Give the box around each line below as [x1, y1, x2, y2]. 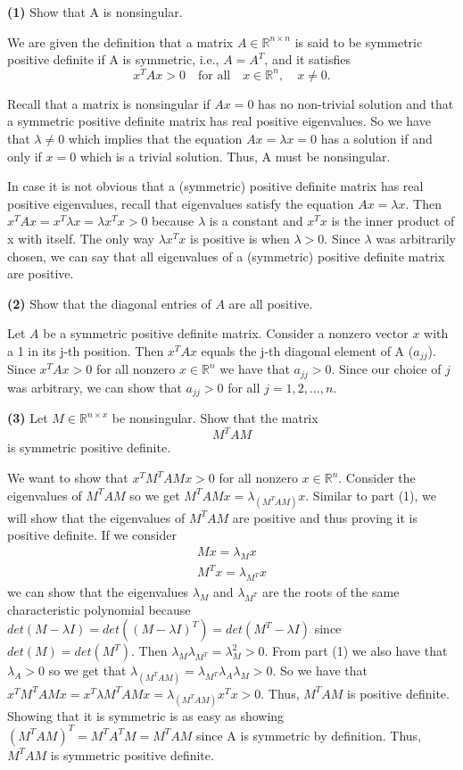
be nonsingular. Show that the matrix [112, 409, 318, 427]
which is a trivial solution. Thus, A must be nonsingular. [79, 146, 391, 165]
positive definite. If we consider [7, 526, 177, 544]
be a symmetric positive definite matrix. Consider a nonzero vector [43, 324, 409, 343]
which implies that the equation [68, 129, 243, 148]
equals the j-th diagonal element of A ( [201, 341, 414, 360]
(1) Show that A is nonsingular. [7, 3, 183, 21]
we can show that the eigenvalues [7, 583, 189, 601]
